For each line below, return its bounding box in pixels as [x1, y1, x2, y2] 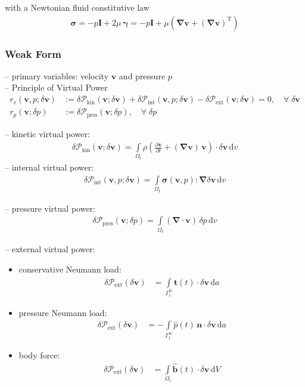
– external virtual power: [5, 243, 95, 255]
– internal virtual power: [5, 161, 94, 174]
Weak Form [5, 46, 61, 61]
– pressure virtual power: [5, 202, 95, 214]
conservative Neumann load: [18, 262, 122, 275]
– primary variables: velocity [5, 69, 109, 82]
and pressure [119, 69, 166, 82]
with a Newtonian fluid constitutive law [5, 1, 150, 13]
